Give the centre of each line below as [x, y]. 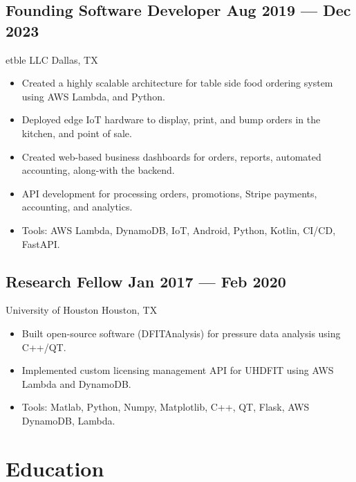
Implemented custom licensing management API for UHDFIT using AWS [178, 370]
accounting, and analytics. [77, 207]
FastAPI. [41, 243]
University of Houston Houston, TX [82, 310]
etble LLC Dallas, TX [52, 59]
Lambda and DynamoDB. [76, 383]
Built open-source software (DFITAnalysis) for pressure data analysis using [181, 333]
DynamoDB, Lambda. [68, 420]
